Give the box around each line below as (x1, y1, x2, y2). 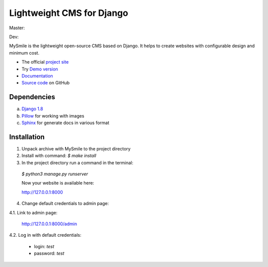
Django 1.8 (21, 106, 43, 112)
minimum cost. (9, 50, 40, 56)
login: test (34, 243, 55, 249)
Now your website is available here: (21, 180, 94, 186)
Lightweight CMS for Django (9, 7, 129, 18)
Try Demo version (21, 66, 58, 72)
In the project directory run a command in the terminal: (21, 159, 134, 166)
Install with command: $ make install (21, 153, 96, 159)
